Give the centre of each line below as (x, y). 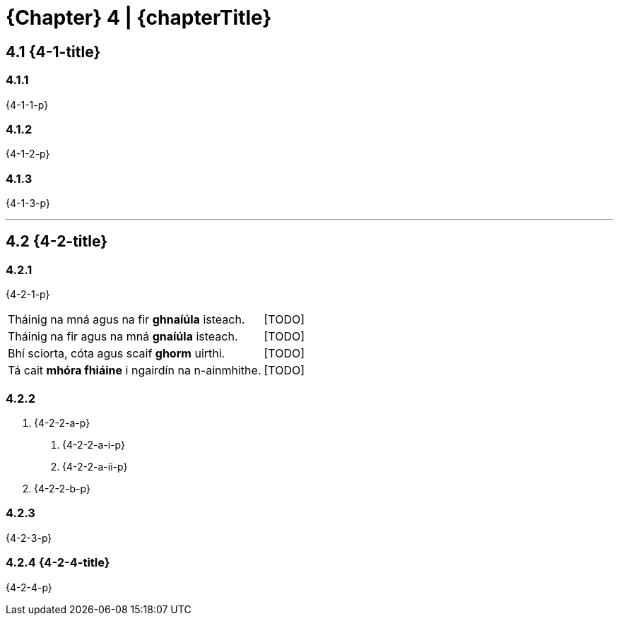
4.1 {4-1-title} (53, 52)
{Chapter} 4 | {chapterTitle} (139, 18)
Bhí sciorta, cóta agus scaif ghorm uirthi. (117, 354)
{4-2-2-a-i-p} (94, 445)
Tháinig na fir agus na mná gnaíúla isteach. (123, 337)
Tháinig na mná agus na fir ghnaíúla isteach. (126, 320)
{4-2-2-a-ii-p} (95, 467)
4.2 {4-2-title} (57, 242)
